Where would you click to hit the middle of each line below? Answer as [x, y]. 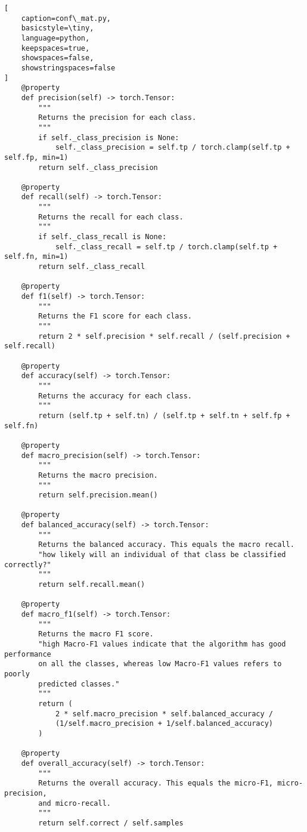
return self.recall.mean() [92, 585]
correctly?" [28, 565]
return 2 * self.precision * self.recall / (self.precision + [164, 336]
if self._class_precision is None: [109, 137]
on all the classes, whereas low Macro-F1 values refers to [160, 664]
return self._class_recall [92, 267]
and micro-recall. [75, 803]
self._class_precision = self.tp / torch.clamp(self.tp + [173, 148]
